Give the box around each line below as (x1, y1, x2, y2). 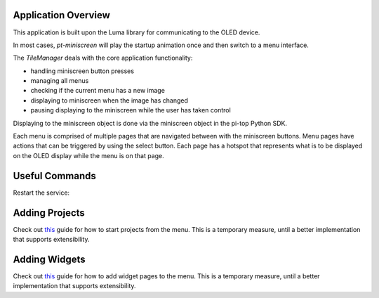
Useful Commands (13, 169, 96, 182)
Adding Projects (13, 207, 86, 219)
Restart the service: (13, 188, 70, 197)
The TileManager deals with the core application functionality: (13, 53, 193, 63)
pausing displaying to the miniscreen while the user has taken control (30, 106, 231, 115)
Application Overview (13, 9, 110, 21)
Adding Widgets (13, 253, 86, 265)
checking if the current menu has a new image (30, 86, 165, 95)
